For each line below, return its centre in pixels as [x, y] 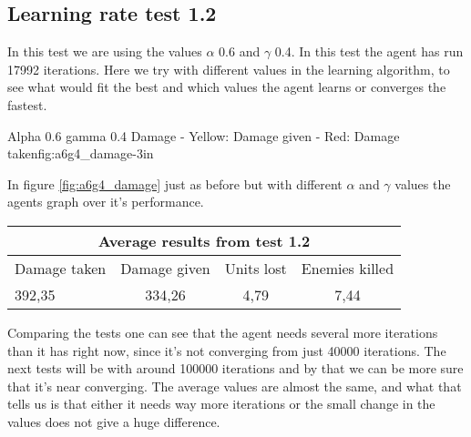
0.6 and [240, 51]
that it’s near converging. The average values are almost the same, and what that [235, 386]
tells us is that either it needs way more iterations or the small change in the [221, 404]
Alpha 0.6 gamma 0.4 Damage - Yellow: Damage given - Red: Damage [204, 135]
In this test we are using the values [105, 51]
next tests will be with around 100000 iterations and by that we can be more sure [235, 368]
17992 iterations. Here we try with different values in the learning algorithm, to [229, 69]
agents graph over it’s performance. [106, 202]
